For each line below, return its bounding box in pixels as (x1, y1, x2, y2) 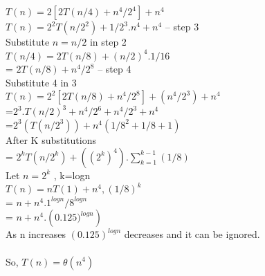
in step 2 (89, 35, 127, 48)
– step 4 (98, 62, 131, 76)
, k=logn (53, 167, 91, 182)
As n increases (6, 227, 66, 241)
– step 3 (165, 19, 199, 33)
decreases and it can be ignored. (124, 227, 260, 241)
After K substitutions (6, 132, 96, 147)
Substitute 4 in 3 (6, 75, 77, 89)
